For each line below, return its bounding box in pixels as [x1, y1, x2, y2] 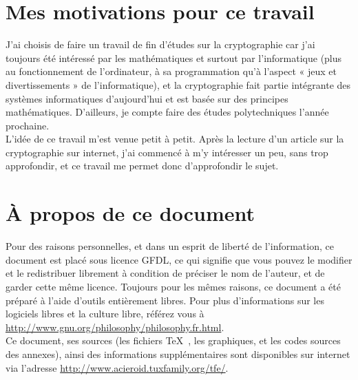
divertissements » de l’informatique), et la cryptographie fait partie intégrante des [6, 77, 351, 92]
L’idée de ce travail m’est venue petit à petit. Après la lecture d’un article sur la [6, 131, 344, 146]
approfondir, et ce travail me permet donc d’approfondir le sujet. [6, 158, 279, 173]
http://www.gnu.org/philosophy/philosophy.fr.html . [6, 319, 224, 334]
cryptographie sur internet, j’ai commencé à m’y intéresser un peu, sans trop [6, 145, 328, 159]
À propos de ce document [6, 199, 255, 227]
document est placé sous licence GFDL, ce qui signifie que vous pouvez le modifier [6, 252, 352, 266]
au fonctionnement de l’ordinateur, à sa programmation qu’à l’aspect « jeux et [6, 64, 337, 78]
